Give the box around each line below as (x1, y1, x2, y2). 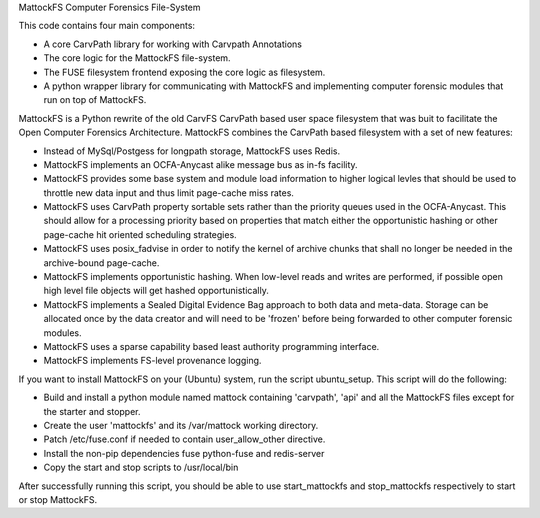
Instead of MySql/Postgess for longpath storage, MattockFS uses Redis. (43, 145, 340, 157)
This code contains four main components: (18, 20, 195, 32)
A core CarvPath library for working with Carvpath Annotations (43, 38, 302, 50)
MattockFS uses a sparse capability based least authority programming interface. (43, 340, 380, 352)
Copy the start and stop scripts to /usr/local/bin (43, 461, 239, 474)
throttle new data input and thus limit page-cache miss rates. (43, 186, 295, 199)
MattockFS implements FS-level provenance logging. (43, 355, 262, 367)
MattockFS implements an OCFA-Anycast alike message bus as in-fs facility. (43, 158, 359, 170)
